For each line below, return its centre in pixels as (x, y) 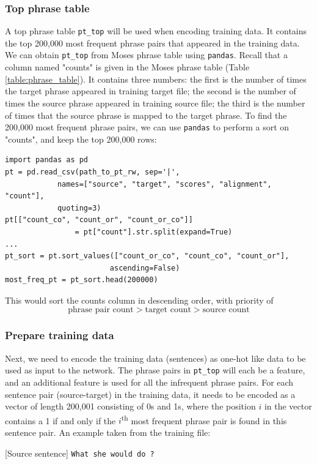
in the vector (288, 406)
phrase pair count (101, 310)
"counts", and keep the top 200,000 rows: (81, 139)
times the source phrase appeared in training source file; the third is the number (155, 103)
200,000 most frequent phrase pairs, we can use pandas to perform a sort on (147, 127)
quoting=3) (79, 208)
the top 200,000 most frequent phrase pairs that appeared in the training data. (152, 43)
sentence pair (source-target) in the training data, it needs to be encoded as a (150, 394)
